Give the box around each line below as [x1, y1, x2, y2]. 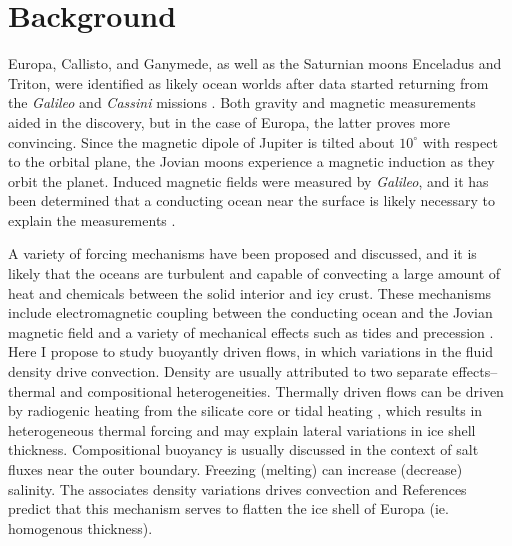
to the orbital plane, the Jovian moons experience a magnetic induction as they [8, 151, 495, 172]
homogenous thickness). [8, 517, 153, 538]
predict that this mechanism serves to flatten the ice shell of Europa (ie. [8, 498, 449, 519]
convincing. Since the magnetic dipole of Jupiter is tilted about [8, 131, 395, 152]
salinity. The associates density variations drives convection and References [8, 478, 467, 499]
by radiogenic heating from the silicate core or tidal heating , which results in [8, 400, 483, 421]
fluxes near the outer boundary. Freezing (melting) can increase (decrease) [8, 459, 463, 479]
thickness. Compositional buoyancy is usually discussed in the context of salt [8, 439, 479, 460]
